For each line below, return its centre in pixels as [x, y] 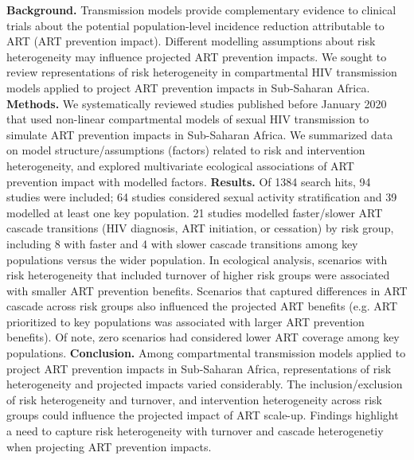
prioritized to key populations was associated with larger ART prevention [186, 321]
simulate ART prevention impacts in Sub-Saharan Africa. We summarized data [200, 134]
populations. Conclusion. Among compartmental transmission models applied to [206, 353]
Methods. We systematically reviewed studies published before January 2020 [197, 103]
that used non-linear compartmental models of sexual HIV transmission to [188, 119]
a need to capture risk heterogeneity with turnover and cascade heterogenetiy [195, 431]
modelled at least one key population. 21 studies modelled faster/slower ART [195, 212]
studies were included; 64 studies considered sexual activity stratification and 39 [202, 197]
